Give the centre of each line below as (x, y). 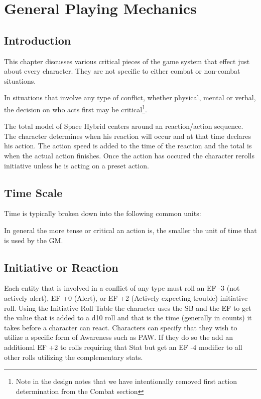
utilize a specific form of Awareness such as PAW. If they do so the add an (119, 337)
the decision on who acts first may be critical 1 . (76, 108)
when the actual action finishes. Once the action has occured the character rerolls (129, 155)
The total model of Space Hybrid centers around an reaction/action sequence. (124, 126)
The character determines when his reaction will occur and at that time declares (127, 136)
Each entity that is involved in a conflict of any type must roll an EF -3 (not (122, 288)
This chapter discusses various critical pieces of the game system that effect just (127, 61)
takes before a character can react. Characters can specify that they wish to (121, 327)
